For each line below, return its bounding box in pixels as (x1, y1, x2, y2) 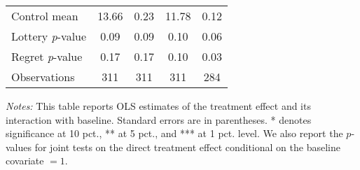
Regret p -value (11, 48, 83, 64)
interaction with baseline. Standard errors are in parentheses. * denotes (6, 112, 312, 127)
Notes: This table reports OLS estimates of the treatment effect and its (6, 99, 311, 113)
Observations (11, 69, 75, 85)
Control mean (11, 8, 78, 24)
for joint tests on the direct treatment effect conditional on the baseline (34, 139, 340, 154)
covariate (6, 153, 44, 168)
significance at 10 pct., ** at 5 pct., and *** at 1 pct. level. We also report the (6, 126, 343, 141)
